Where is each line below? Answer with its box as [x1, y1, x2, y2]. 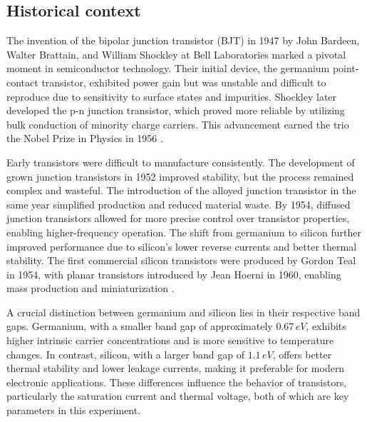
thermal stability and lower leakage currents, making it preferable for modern [6, 361, 345, 376]
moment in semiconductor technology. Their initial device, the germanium [6, 61, 330, 76]
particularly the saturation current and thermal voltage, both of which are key [6, 388, 349, 403]
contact [6, 74, 38, 89]
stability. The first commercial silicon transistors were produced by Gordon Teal [6, 253, 356, 268]
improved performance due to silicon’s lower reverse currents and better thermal [6, 238, 357, 253]
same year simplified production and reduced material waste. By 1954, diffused [6, 196, 351, 211]
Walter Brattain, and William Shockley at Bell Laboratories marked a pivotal [6, 46, 346, 61]
